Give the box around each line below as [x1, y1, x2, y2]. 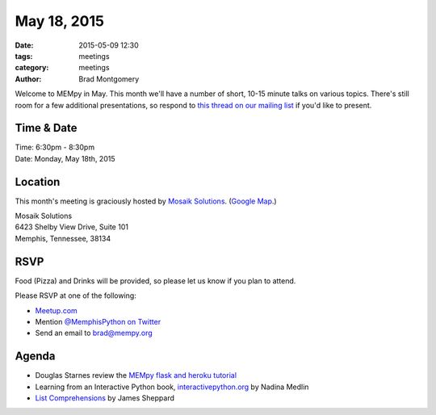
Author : [15, 73, 42, 84]
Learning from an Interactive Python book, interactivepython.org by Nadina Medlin [35, 382, 309, 392]
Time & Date [15, 121, 78, 135]
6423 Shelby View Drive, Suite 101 [15, 222, 129, 232]
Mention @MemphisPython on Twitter [35, 316, 161, 326]
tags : [15, 51, 33, 61]
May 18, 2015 [15, 12, 105, 30]
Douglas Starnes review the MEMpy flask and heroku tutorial [35, 371, 237, 380]
